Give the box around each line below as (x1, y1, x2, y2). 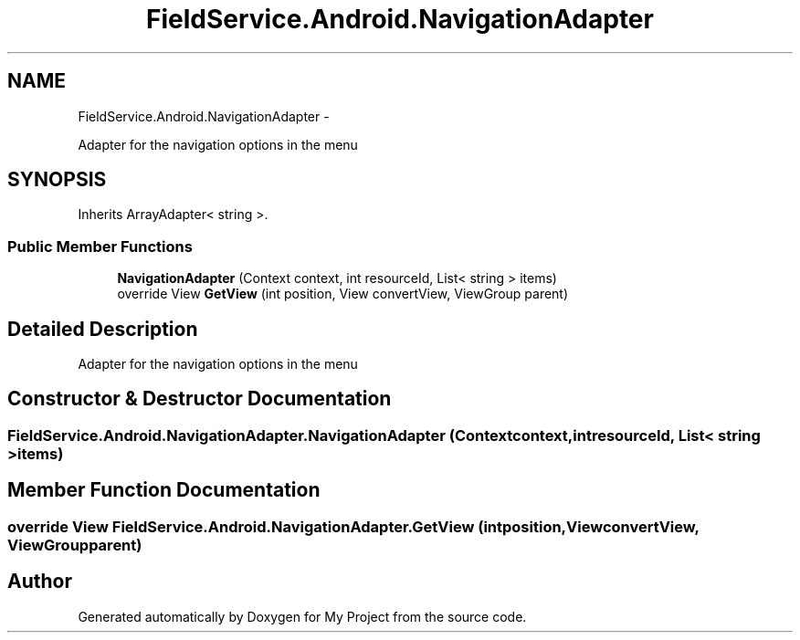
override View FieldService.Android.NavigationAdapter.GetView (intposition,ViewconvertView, (7, 517, 700, 536)
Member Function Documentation (7, 478, 321, 502)
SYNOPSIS (7, 168, 107, 192)
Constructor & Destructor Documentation (7, 387, 392, 411)
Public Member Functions (7, 236, 193, 256)
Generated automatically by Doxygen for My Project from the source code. (78, 608, 527, 624)
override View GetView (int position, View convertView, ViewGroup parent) (117, 286, 569, 302)
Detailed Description (7, 317, 198, 341)
